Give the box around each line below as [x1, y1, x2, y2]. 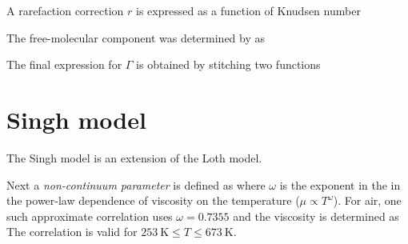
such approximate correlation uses [6, 207, 173, 224]
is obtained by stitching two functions [136, 56, 321, 73]
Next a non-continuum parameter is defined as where [6, 176, 266, 193]
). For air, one [333, 192, 402, 209]
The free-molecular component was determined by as [6, 29, 266, 46]
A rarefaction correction [6, 2, 124, 18]
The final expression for [6, 56, 122, 73]
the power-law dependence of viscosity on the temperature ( [6, 192, 300, 209]
